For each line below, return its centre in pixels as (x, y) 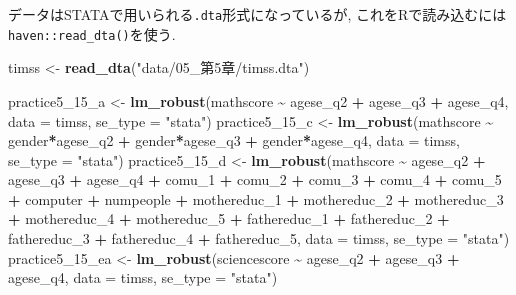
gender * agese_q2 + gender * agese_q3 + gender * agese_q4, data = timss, (234, 140)
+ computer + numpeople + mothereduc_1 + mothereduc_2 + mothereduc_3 (256, 198)
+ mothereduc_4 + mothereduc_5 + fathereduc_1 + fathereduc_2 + (229, 218)
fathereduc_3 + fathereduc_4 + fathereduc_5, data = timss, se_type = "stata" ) (259, 238)
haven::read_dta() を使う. (92, 33)
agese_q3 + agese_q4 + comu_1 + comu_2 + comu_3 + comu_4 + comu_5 (255, 179)
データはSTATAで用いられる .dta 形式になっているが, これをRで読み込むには (257, 14)
